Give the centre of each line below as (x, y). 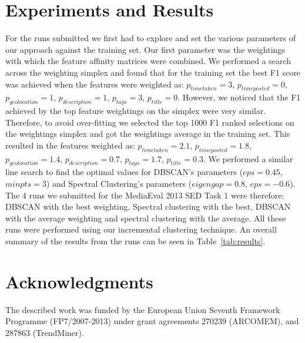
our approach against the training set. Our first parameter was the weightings (145, 49)
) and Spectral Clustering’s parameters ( (119, 184)
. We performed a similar (248, 158)
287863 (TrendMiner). (45, 332)
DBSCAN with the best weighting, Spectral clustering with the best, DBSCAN (148, 206)
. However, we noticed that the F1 (239, 97)
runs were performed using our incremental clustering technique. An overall (141, 229)
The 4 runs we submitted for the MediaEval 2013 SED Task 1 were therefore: (145, 195)
